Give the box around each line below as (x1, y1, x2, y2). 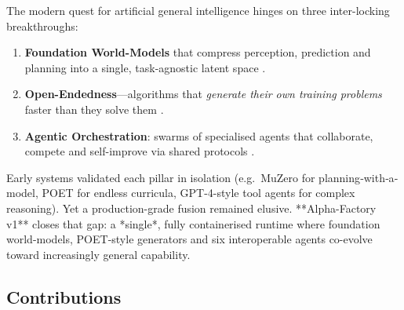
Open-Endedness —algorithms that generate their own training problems (24, 86, 382, 102)
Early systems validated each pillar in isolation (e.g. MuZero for (6, 169, 315, 185)
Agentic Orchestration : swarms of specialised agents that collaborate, (24, 127, 373, 144)
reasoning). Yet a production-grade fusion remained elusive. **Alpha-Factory (6, 199, 377, 216)
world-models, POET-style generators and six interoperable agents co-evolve (6, 231, 373, 247)
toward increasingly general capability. (6, 246, 191, 262)
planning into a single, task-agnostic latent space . (24, 59, 266, 75)
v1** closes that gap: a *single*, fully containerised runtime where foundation (6, 215, 380, 232)
